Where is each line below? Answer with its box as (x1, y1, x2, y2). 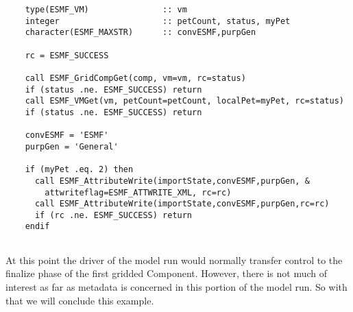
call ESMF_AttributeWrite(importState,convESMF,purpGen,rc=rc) (34, 199, 330, 209)
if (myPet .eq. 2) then (25, 165, 134, 175)
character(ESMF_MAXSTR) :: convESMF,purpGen (25, 27, 256, 38)
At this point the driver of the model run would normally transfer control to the (5, 252, 343, 267)
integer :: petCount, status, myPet (25, 16, 291, 26)
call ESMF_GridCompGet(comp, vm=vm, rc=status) (25, 73, 246, 83)
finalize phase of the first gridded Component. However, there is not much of (5, 266, 327, 280)
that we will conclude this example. (5, 293, 154, 307)
